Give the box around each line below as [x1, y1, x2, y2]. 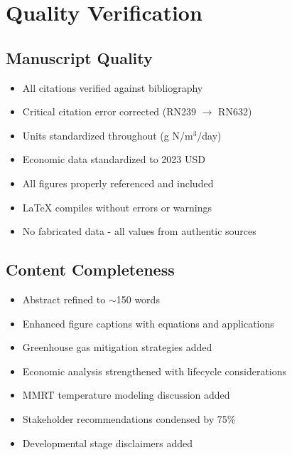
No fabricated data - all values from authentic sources [22, 224, 256, 239]
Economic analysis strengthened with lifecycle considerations [22, 363, 287, 378]
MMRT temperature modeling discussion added [22, 387, 230, 402]
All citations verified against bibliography [22, 80, 203, 95]
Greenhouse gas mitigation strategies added [22, 340, 212, 355]
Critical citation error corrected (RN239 [22, 104, 197, 119]
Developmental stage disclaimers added [22, 435, 193, 450]
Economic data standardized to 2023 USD [22, 152, 205, 167]
